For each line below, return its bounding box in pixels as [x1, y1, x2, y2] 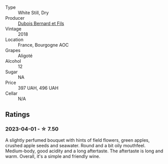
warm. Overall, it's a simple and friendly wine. [5, 153, 100, 159]
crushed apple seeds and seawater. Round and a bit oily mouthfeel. [5, 142, 146, 148]
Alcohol [5, 58, 21, 64]
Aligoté [18, 53, 33, 59]
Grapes [5, 48, 21, 53]
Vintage [5, 26, 22, 32]
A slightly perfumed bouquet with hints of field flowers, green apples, [5, 137, 150, 143]
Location [5, 36, 24, 43]
